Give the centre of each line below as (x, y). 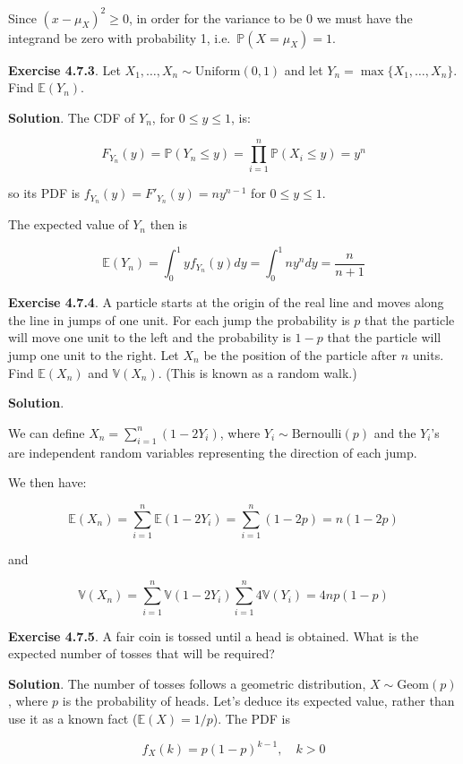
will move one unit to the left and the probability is (150, 337)
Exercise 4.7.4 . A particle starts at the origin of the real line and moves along (226, 302)
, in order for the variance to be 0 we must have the (270, 17)
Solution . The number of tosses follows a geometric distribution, (187, 683)
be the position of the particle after (300, 354)
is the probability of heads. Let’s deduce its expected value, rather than (258, 701)
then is (168, 224)
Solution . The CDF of (72, 117)
